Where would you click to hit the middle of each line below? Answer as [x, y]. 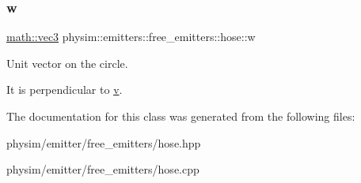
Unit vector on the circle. [67, 63]
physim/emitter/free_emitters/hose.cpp [103, 169]
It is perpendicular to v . [65, 90]
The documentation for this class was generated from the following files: [181, 116]
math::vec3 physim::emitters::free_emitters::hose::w [131, 37]
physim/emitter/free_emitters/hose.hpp [104, 142]
